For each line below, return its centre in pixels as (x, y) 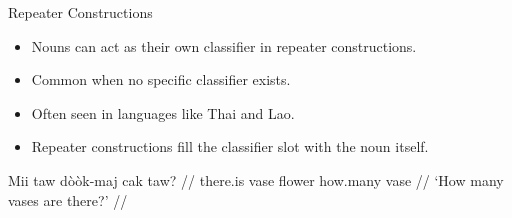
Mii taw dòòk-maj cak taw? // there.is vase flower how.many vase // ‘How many (256, 179)
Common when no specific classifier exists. (161, 79)
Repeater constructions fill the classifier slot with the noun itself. (230, 146)
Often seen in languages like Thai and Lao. (163, 112)
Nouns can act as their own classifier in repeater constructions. (224, 45)
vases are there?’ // (68, 199)
